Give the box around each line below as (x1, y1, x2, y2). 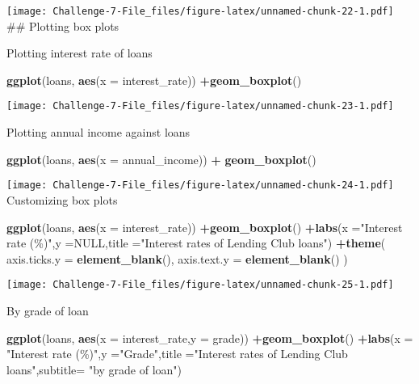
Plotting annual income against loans (6, 124, 191, 141)
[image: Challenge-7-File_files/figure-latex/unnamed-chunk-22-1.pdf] (6, 6, 394, 17)
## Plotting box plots (6, 17, 119, 34)
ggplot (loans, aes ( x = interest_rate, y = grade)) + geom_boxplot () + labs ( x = (6, 329, 413, 346)
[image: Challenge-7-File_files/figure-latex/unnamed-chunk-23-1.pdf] (6, 100, 394, 112)
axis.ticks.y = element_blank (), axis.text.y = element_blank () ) (6, 250, 348, 267)
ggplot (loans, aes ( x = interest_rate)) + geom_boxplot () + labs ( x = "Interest (6, 218, 403, 235)
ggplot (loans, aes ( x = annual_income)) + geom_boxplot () (6, 150, 316, 167)
